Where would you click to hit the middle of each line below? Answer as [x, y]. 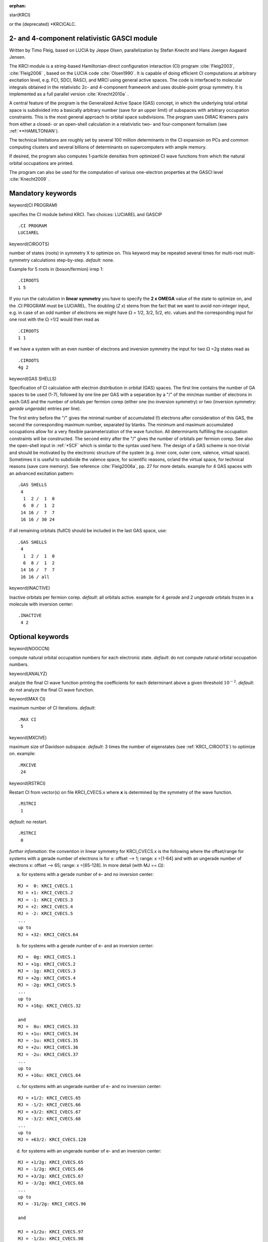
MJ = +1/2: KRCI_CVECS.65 [50, 1098]
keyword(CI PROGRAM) [33, 205]
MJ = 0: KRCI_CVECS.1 [46, 886]
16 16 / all [35, 577]
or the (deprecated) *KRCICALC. [43, 24]
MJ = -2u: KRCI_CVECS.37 [48, 1054]
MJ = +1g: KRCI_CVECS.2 [47, 964]
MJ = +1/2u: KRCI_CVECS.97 [51, 1232]
